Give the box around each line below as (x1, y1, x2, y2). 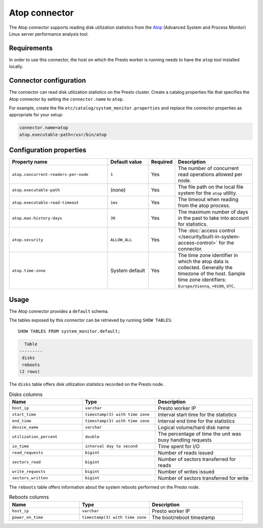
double (85, 434, 100, 440)
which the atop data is (178, 258, 229, 265)
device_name (12, 425, 38, 430)
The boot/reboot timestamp (151, 514, 215, 521)
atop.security (12, 237, 43, 242)
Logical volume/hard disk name (158, 424, 230, 431)
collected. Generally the (178, 264, 233, 271)
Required (151, 159, 173, 166)
